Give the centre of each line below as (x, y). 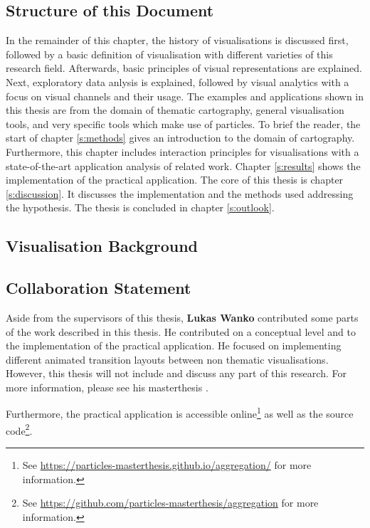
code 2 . (19, 429)
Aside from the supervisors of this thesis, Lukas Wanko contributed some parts (182, 317)
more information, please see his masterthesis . (107, 387)
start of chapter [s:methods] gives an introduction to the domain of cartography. (180, 138)
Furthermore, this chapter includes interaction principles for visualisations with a (183, 151)
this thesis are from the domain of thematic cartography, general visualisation (175, 110)
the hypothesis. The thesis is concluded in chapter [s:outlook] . (140, 207)
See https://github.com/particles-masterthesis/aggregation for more (170, 503)
